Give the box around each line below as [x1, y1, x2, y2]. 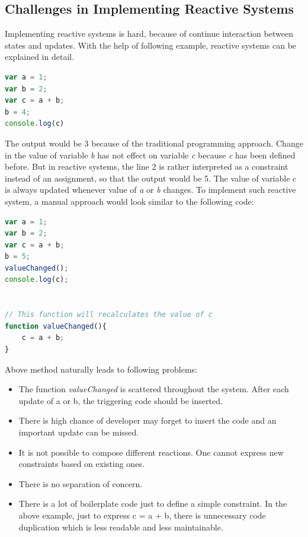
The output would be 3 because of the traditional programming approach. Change [5, 136, 303, 149]
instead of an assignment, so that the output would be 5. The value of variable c [5, 171, 297, 184]
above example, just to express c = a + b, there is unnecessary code [18, 509, 266, 521]
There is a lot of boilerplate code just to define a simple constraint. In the [18, 497, 287, 510]
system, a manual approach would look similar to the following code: [5, 195, 254, 207]
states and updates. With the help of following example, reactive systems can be [5, 39, 297, 51]
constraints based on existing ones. [18, 457, 145, 470]
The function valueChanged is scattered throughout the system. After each [18, 383, 289, 395]
